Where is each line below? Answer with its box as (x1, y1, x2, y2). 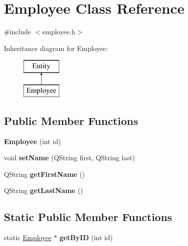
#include (4, 26, 31, 37)
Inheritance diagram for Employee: (4, 43, 108, 53)
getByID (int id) (59, 232, 113, 243)
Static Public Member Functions (4, 209, 172, 224)
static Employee (4, 232, 52, 243)
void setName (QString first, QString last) (4, 152, 135, 163)
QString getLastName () (4, 185, 83, 196)
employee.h (42, 26, 75, 37)
